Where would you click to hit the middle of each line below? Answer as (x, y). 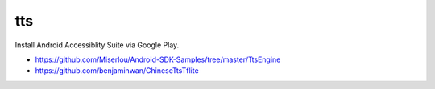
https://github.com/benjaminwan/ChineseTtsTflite (117, 71)
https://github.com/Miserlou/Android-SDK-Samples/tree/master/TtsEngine (158, 59)
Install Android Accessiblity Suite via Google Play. (97, 45)
